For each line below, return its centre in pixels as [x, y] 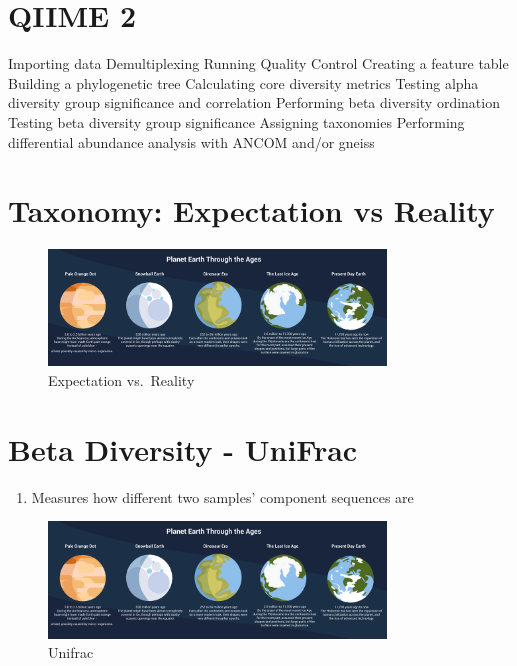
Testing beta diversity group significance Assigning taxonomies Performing [236, 121]
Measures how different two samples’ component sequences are [222, 496]
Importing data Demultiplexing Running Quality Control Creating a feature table [258, 63]
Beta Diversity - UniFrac [183, 448]
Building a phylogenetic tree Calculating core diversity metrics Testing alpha [243, 82]
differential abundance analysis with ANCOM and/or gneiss [191, 141]
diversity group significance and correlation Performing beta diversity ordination [254, 102]
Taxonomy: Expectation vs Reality [251, 210]
